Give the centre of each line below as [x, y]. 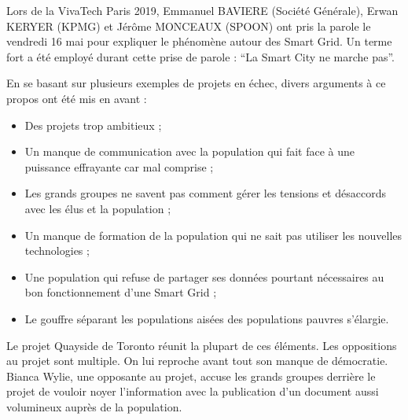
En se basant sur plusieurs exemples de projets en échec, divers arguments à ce [196, 83]
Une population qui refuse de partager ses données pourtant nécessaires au [204, 276]
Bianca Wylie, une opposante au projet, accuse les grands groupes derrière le [191, 376]
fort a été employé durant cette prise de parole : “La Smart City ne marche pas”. [201, 56]
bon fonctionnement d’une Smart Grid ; [121, 292]
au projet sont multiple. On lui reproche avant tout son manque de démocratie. [197, 361]
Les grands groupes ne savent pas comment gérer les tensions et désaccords [205, 193]
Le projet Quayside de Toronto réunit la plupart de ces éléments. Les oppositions [202, 345]
